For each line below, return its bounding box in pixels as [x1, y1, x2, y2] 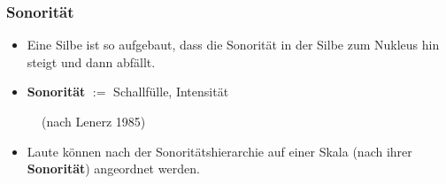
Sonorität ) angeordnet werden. [27, 159, 200, 178]
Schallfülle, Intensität [113, 82, 229, 101]
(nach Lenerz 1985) [42, 112, 146, 130]
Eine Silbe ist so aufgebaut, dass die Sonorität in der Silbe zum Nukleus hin [27, 35, 440, 54]
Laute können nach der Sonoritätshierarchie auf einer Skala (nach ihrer [27, 142, 412, 160]
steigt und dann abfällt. [27, 52, 156, 71]
